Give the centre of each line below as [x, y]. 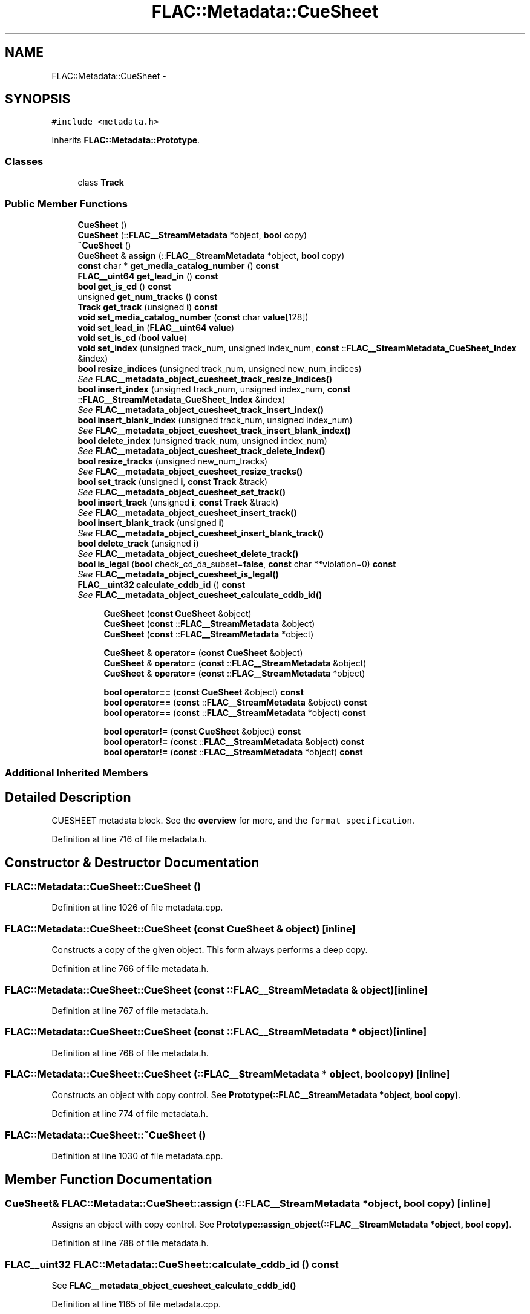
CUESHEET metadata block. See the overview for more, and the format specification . [233, 821]
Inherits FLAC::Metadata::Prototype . [126, 140]
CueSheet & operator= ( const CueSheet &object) [203, 652]
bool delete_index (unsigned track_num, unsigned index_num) [202, 440]
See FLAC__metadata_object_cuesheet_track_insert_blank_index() [214, 430]
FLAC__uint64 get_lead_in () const [148, 276]
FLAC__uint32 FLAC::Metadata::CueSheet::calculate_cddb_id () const [172, 1264]
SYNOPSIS [38, 99]
